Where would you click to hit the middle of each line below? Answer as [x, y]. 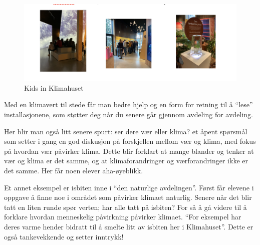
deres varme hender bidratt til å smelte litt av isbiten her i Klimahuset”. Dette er [129, 226]
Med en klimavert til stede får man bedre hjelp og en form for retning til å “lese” [128, 104]
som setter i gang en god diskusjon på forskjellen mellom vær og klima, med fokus [130, 141]
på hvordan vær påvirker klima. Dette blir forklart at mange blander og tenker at [129, 151]
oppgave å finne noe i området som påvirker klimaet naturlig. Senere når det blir [128, 197]
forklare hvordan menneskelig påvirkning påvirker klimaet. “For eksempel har [123, 217]
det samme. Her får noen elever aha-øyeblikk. [74, 170]
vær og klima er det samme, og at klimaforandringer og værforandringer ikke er [126, 161]
